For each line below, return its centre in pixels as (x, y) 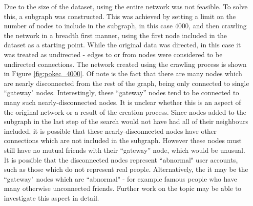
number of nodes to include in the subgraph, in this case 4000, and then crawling (125, 26)
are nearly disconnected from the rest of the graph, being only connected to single (126, 83)
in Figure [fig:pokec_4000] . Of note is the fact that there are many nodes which (123, 73)
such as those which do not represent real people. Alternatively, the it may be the (126, 169)
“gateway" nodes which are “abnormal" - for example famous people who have (121, 178)
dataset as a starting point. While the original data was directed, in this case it (123, 45)
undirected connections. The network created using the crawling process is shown (125, 64)
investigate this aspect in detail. (52, 197)
